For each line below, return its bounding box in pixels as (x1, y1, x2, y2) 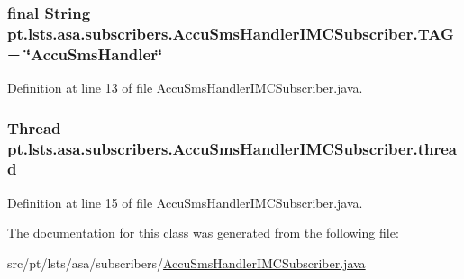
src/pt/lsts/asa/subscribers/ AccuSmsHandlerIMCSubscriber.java (7, 253, 366, 272)
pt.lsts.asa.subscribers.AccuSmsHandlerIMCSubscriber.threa (7, 137, 457, 159)
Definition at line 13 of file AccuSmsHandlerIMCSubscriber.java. (7, 78, 363, 97)
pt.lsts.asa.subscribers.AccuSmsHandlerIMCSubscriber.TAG (7, 22, 454, 44)
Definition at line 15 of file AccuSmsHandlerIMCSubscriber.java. (7, 193, 363, 211)
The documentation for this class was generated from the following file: (7, 223, 399, 242)
